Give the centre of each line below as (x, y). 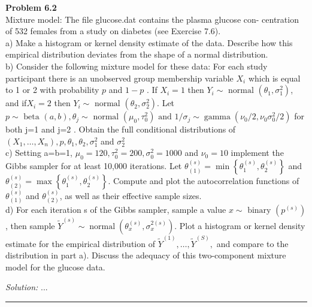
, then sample (30, 226)
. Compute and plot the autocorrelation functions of (204, 181)
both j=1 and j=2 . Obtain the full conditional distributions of (121, 129)
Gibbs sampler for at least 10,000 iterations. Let (94, 166)
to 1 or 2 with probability (52, 90)
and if (16, 103)
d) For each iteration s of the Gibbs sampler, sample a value (116, 210)
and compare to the (252, 243)
